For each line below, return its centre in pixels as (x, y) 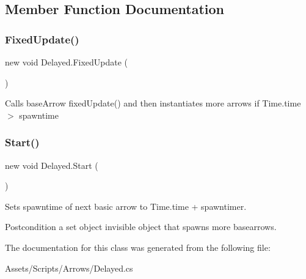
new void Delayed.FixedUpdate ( (67, 62)
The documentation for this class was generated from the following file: (138, 247)
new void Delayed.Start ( (52, 165)
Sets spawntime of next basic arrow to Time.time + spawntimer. (126, 206)
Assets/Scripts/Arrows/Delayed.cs (69, 268)
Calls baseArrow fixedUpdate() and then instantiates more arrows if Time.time (153, 103)
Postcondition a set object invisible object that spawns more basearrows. (141, 227)
